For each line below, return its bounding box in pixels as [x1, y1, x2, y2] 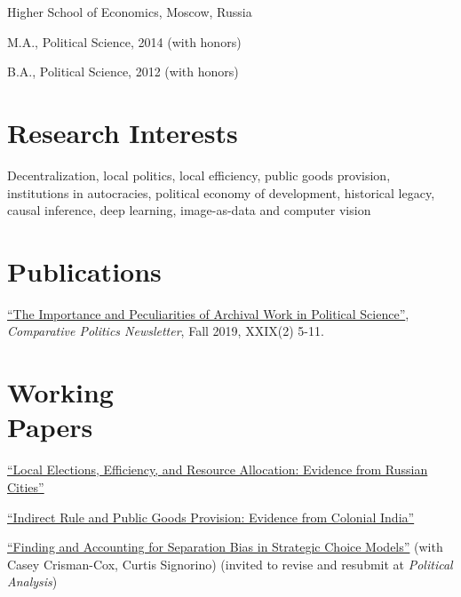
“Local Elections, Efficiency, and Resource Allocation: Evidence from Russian [7, 460, 428, 479]
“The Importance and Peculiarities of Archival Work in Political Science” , [7, 304, 409, 322]
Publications [7, 252, 162, 289]
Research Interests [7, 114, 238, 150]
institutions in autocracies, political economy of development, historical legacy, [7, 183, 435, 202]
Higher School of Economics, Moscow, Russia [7, 3, 252, 20]
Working [7, 374, 114, 410]
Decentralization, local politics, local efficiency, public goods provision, [7, 165, 391, 184]
